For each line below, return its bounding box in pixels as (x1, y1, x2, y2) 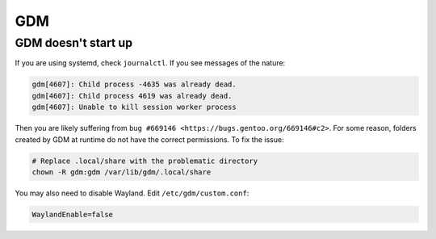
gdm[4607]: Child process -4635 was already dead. (31, 80, 237, 89)
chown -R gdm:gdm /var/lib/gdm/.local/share (31, 167, 212, 177)
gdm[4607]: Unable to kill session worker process (31, 103, 237, 112)
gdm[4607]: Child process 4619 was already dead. (31, 91, 233, 100)
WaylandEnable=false (31, 210, 113, 219)
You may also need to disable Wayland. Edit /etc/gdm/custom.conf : (15, 188, 249, 198)
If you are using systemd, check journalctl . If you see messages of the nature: (15, 58, 286, 68)
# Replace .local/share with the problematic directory (31, 156, 258, 166)
